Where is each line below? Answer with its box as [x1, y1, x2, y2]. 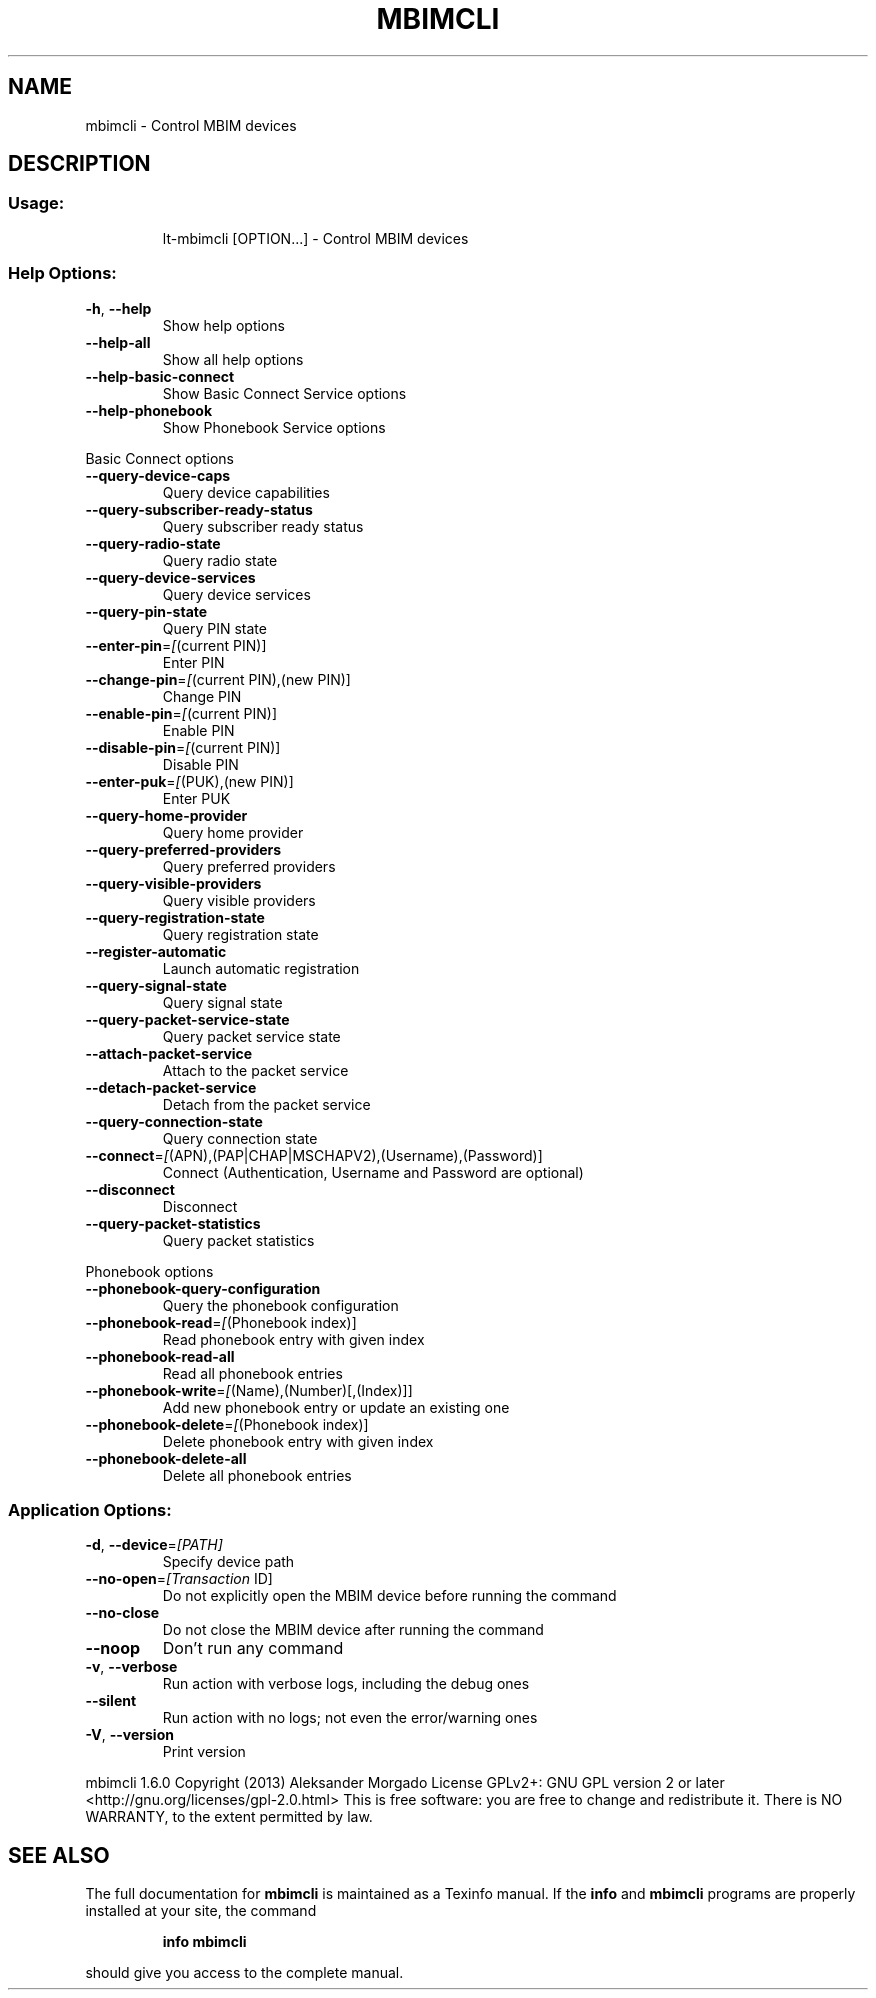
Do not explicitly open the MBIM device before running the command [162, 1587, 617, 1605]
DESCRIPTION [8, 151, 151, 177]
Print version [162, 1743, 246, 1761]
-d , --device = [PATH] [85, 1536, 223, 1554]
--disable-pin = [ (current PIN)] [85, 738, 281, 756]
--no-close [85, 1604, 160, 1622]
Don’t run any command [162, 1638, 344, 1659]
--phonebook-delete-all [85, 1449, 247, 1467]
